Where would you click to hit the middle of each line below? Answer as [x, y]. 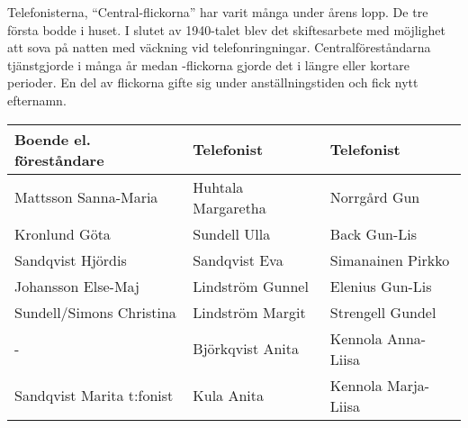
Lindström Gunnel [251, 286]
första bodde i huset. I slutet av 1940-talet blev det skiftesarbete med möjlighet [226, 29]
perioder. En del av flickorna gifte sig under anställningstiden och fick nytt [213, 82]
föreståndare [59, 159]
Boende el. [53, 139]
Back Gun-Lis [373, 233]
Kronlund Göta [63, 233]
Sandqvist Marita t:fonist [94, 396]
